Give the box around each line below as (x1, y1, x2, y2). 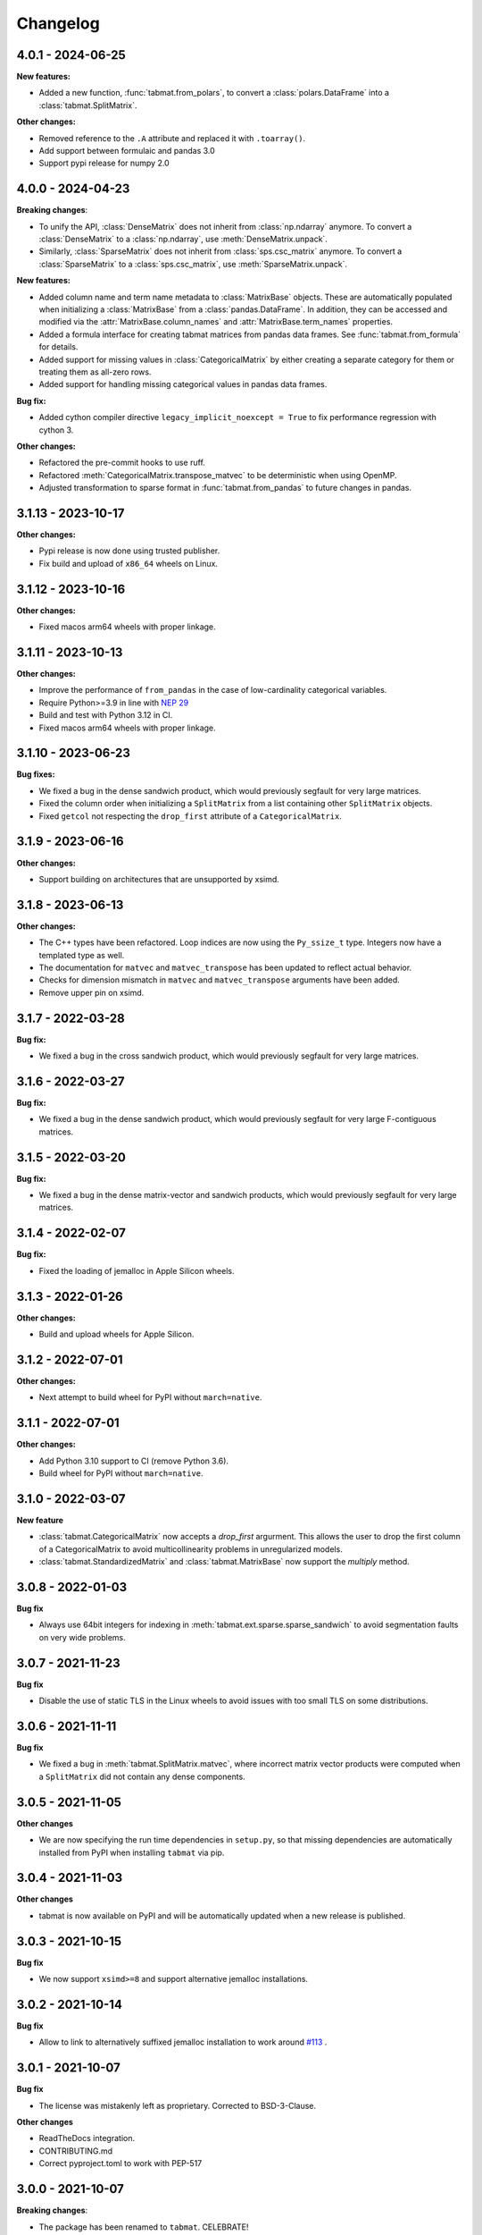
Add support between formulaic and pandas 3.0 (38, 146, 216, 156)
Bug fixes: (16, 769, 55, 780)
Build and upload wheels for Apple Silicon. (38, 1328, 195, 1340)
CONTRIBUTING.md (38, 2146, 113, 2156)
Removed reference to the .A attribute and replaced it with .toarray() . (38, 132, 306, 143)
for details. (38, 342, 79, 352)
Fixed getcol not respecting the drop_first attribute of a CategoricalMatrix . (38, 810, 343, 822)
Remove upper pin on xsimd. (38, 987, 145, 998)
